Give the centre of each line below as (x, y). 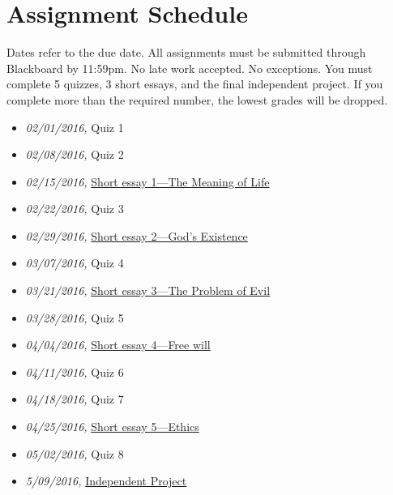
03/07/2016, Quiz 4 (75, 263)
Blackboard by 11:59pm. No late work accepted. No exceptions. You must (190, 68)
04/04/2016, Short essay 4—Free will (118, 345)
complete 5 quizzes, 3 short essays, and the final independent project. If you (195, 84)
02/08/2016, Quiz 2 (75, 154)
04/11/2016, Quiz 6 (75, 371)
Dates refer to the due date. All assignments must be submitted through (186, 52)
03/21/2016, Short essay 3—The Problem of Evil (148, 290)
